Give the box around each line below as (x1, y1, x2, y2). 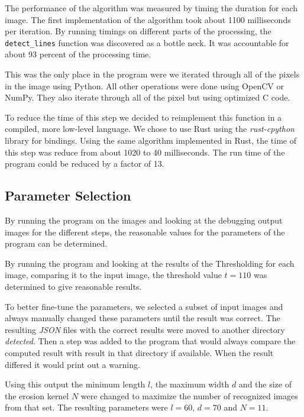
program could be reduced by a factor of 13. (5, 157, 164, 170)
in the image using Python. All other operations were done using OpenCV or (5, 79, 284, 92)
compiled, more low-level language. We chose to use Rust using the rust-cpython (5, 122, 295, 135)
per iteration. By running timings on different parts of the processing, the (5, 25, 271, 37)
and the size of (238, 378, 292, 390)
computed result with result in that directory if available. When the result (5, 346, 274, 358)
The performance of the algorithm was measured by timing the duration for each (5, 2, 298, 14)
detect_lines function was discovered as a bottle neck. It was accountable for (5, 36, 289, 49)
